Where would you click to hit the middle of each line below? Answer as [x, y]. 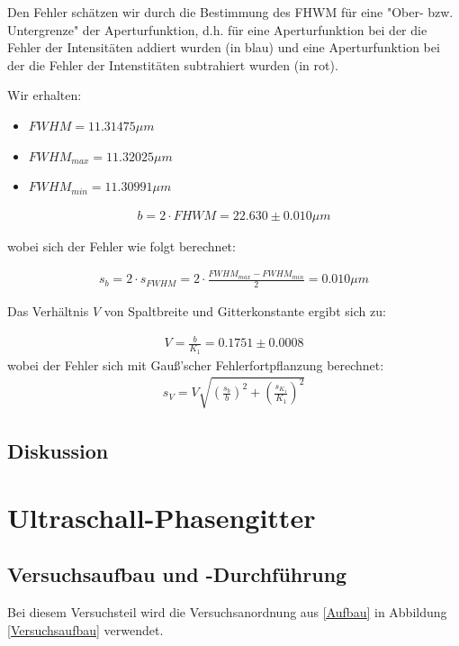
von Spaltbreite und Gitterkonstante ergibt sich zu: [245, 311]
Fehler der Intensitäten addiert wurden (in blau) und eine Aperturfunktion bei [224, 47]
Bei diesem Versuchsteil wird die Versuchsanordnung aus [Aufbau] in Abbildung [227, 612]
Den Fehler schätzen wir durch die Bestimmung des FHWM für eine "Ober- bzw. [230, 12]
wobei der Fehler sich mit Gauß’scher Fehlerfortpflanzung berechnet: [196, 364]
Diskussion [58, 451]
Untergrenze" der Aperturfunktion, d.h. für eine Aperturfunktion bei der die [217, 29]
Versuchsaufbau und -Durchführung [177, 574]
